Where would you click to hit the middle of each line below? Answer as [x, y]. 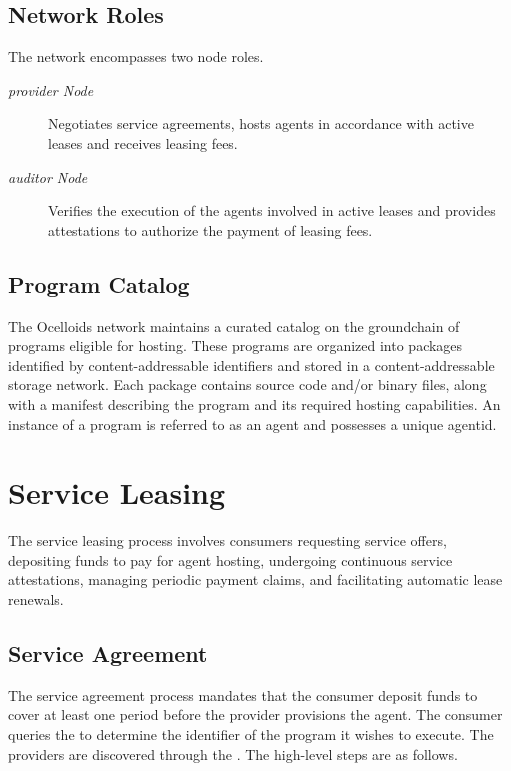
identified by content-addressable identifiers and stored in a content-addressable [251, 364]
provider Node [51, 89]
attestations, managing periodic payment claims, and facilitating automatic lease [255, 579]
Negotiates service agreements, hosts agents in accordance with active [261, 123]
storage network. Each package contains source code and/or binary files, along [247, 384]
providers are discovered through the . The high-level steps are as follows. [233, 753]
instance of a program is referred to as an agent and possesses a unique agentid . [252, 423]
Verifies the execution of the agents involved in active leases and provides [272, 210]
